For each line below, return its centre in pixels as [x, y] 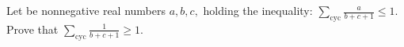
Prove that [32, 29]
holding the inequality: [258, 10]
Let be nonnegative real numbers [86, 10]
